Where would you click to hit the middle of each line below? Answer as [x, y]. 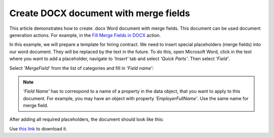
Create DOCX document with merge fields [100, 13]
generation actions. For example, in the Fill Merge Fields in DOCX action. [85, 35]
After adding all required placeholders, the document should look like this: [87, 119]
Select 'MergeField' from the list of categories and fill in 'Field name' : [82, 68]
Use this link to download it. [38, 128]
